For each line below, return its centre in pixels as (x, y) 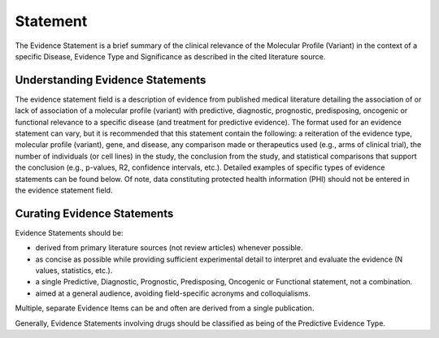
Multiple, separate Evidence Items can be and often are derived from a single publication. (165, 308)
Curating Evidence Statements (94, 213)
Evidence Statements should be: (69, 232)
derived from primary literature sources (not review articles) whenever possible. (169, 248)
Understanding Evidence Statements (111, 80)
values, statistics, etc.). (74, 271)
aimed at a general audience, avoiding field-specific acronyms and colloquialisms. (173, 293)
